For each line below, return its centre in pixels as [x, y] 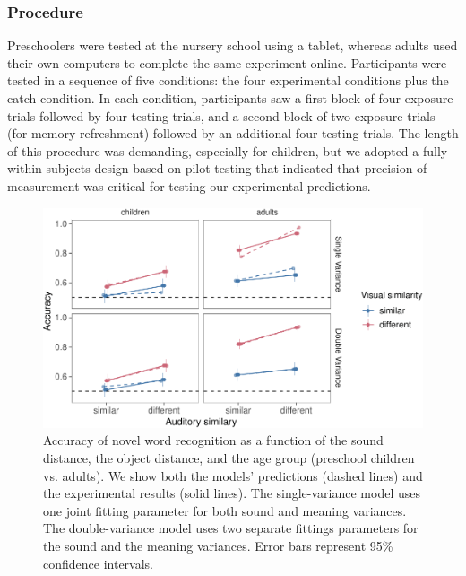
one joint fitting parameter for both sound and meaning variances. [225, 510]
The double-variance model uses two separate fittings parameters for [231, 528]
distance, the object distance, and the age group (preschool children [229, 458]
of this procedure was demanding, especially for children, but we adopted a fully [228, 150]
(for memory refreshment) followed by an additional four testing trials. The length [233, 133]
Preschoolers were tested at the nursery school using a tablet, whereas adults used [233, 45]
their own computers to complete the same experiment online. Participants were [227, 62]
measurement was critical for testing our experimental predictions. [189, 185]
